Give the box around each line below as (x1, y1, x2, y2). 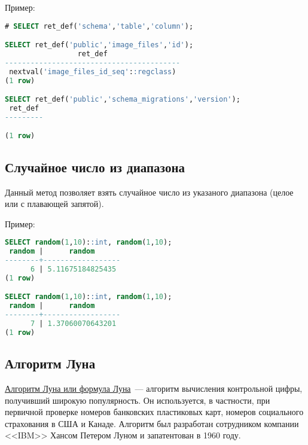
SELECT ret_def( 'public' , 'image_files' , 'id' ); (5, 41, 194, 50)
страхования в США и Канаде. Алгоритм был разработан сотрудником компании (5, 417, 299, 429)
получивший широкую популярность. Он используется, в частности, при (5, 394, 270, 406)
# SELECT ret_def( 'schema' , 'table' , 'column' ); (5, 22, 194, 31)
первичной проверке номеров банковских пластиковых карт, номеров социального (5, 406, 304, 418)
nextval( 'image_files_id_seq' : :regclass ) (9, 67, 176, 76)
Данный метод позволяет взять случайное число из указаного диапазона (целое (5, 185, 294, 198)
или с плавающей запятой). (5, 197, 104, 210)
